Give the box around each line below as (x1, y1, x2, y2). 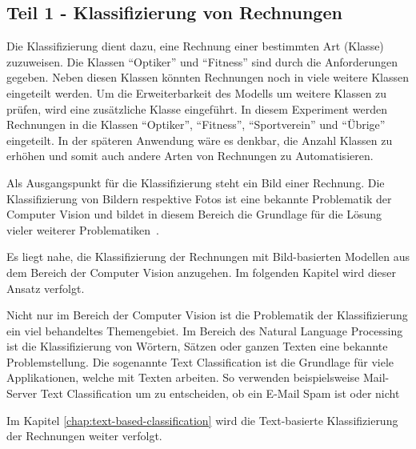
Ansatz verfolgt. (6, 279, 85, 296)
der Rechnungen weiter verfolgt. (6, 427, 162, 444)
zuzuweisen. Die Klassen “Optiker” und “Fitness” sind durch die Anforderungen (6, 53, 398, 70)
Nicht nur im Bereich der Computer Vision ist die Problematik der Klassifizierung (6, 307, 408, 323)
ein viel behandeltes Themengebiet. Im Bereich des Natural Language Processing (6, 322, 403, 339)
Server (6, 385, 38, 402)
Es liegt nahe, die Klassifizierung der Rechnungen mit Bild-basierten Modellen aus (6, 248, 410, 265)
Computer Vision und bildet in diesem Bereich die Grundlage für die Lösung (6, 206, 382, 222)
